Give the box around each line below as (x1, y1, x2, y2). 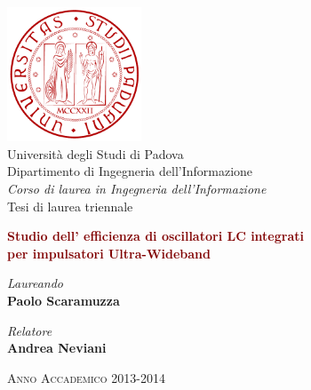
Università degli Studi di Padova (7, 144, 184, 163)
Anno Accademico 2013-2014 (7, 368, 165, 386)
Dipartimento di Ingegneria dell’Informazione (7, 162, 253, 180)
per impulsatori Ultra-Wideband (7, 243, 211, 262)
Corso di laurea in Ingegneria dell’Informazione (7, 179, 267, 197)
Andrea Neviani (7, 338, 107, 357)
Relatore (7, 321, 52, 339)
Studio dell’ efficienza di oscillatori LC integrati (7, 227, 304, 245)
